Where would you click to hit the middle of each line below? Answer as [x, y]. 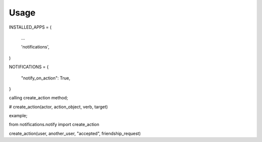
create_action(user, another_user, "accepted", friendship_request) [75, 133]
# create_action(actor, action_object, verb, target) [58, 107]
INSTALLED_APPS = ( [30, 27]
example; [18, 116]
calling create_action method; [39, 98]
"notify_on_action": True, [46, 78]
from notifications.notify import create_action [54, 125]
